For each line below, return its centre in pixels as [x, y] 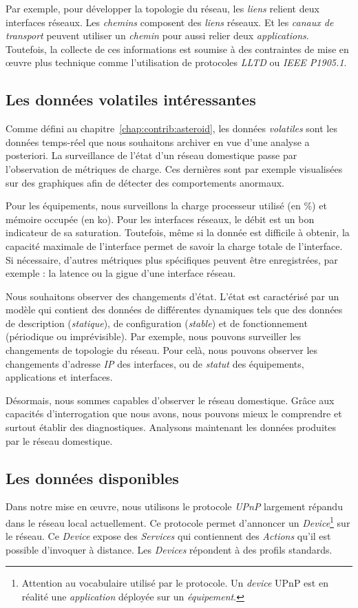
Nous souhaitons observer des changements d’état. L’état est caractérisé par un [172, 296]
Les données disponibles [92, 478]
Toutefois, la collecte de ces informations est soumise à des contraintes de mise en [177, 49]
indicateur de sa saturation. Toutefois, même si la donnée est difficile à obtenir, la [178, 232]
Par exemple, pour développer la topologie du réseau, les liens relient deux [162, 8]
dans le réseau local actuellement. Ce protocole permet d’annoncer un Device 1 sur [178, 522]
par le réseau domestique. [59, 440]
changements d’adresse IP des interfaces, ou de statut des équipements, [155, 363]
